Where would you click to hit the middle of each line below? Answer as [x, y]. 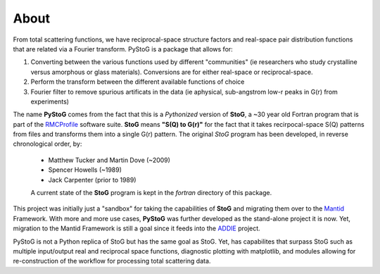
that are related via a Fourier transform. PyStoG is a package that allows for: [123, 49]
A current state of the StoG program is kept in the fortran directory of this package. [151, 193]
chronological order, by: [47, 144]
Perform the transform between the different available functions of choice [138, 82]
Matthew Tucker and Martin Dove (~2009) [109, 160]
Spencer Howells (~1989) [85, 170]
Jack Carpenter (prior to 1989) [92, 180]
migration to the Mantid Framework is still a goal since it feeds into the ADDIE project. [137, 228]
